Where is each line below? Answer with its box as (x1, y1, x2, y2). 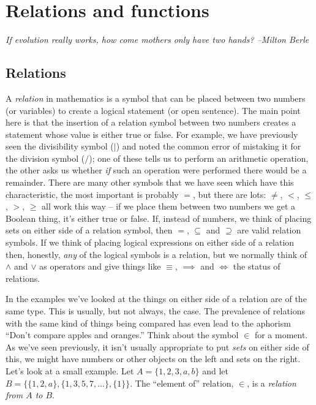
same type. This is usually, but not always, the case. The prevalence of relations (6, 305, 306, 317)
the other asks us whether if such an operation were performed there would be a (6, 164, 307, 176)
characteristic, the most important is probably (6, 187, 179, 200)
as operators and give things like (39, 260, 161, 273)
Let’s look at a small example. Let (6, 364, 134, 377)
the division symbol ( (6, 151, 85, 164)
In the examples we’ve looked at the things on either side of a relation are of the (6, 292, 307, 305)
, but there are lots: (193, 187, 266, 200)
